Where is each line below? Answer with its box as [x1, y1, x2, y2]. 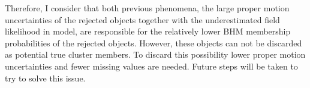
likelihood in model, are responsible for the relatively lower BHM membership [5, 25, 291, 37]
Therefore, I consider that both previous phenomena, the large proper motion [5, 2, 290, 14]
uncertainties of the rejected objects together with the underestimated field [5, 13, 280, 26]
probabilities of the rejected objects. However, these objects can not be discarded [5, 36, 302, 49]
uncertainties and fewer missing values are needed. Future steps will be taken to [5, 59, 298, 72]
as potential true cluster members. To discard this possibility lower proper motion [5, 48, 306, 61]
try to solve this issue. [5, 71, 86, 84]
